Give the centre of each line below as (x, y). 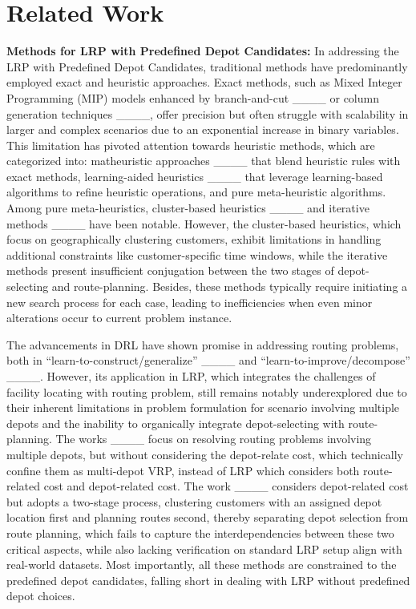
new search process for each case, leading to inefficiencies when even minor (190, 302)
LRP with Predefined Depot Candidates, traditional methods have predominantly (207, 66)
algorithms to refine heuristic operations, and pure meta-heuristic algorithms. (196, 192)
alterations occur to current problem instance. (119, 318)
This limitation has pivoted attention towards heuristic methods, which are (191, 145)
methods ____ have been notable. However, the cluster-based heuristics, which (204, 223)
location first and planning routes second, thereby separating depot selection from (208, 517)
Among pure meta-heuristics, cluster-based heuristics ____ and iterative (188, 208)
